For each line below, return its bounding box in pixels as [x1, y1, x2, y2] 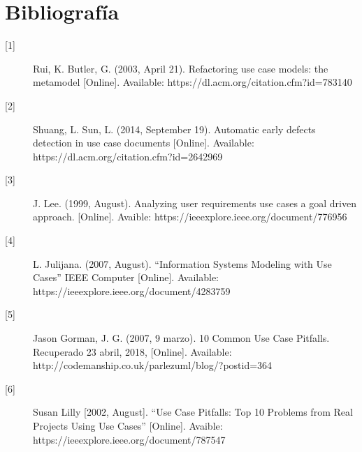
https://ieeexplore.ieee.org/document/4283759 [33, 283, 231, 298]
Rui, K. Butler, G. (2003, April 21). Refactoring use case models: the [33, 61, 328, 75]
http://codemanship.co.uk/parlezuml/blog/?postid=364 [33, 358, 273, 372]
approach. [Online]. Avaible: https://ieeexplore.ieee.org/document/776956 [33, 209, 347, 224]
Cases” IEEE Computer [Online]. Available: [33, 270, 219, 285]
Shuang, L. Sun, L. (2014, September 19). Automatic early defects [33, 121, 316, 136]
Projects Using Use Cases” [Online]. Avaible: [33, 419, 223, 432]
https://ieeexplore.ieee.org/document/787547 [33, 432, 226, 446]
